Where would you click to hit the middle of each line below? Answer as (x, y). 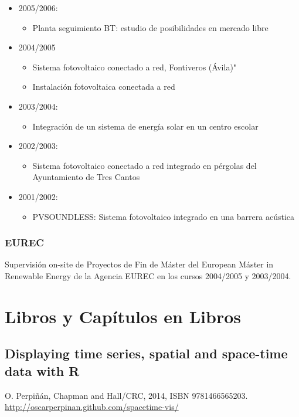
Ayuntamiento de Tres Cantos (86, 177)
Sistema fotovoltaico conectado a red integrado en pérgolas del (145, 165)
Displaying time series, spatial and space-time (146, 353)
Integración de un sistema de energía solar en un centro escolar (145, 126)
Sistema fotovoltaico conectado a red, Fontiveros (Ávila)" (135, 67)
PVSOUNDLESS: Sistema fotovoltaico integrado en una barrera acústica (163, 216)
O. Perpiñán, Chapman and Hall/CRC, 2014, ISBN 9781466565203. (126, 395)
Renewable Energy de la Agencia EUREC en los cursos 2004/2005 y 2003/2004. (148, 275)
